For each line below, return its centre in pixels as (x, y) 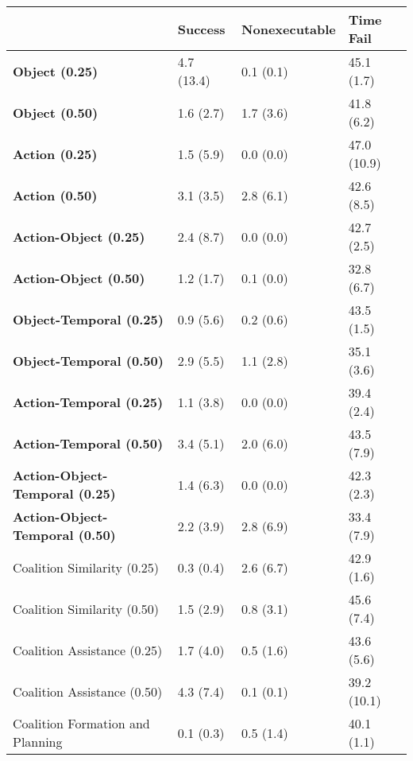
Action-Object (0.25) (79, 236)
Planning (38, 742)
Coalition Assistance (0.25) (88, 650)
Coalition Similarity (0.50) (86, 608)
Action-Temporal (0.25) (88, 402)
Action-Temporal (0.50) (88, 443)
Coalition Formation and (81, 723)
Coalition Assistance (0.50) (88, 691)
